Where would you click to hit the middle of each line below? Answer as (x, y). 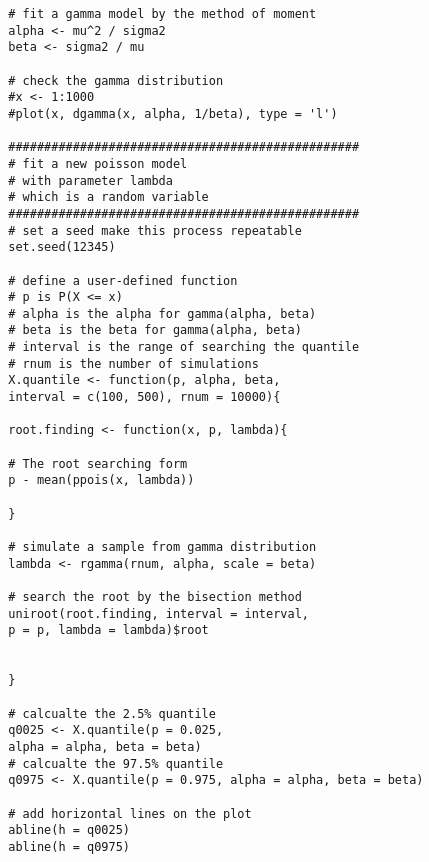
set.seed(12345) (62, 247)
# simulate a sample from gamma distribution (162, 547)
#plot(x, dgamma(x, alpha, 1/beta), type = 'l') (173, 113)
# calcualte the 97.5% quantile (116, 763)
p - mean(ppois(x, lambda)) (101, 480)
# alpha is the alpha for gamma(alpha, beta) (162, 313)
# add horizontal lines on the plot (130, 813)
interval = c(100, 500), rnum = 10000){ (144, 397)
